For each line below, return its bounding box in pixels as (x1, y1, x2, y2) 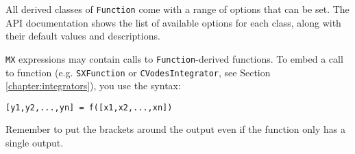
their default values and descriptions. (5, 29, 160, 43)
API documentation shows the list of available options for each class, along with (5, 15, 341, 29)
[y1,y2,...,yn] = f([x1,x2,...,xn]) (5, 102, 173, 112)
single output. (5, 136, 64, 149)
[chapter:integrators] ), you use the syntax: (5, 78, 181, 93)
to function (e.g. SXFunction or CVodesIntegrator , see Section (5, 65, 271, 79)
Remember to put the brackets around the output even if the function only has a (5, 122, 345, 136)
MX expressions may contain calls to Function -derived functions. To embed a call (5, 51, 343, 65)
